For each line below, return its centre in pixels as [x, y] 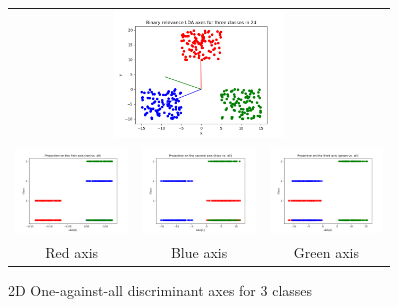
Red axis [72, 252]
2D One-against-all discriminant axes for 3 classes [160, 290]
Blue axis [199, 252]
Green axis [326, 252]
